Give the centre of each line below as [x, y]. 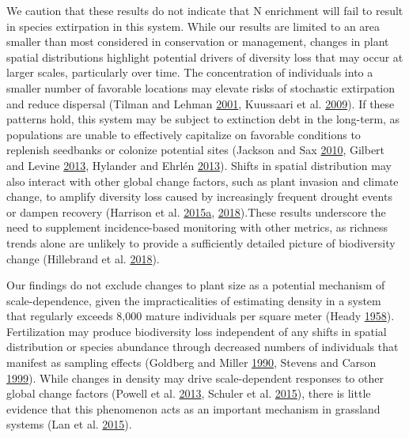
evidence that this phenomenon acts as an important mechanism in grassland [193, 408]
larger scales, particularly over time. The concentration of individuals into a [190, 72]
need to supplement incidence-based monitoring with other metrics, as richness [197, 227]
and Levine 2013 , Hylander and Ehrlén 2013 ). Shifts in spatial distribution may [199, 165]
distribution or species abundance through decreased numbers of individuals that [203, 347]
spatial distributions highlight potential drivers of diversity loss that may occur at [205, 57]
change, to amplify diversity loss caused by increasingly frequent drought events [199, 196]
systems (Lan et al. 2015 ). [69, 424]
